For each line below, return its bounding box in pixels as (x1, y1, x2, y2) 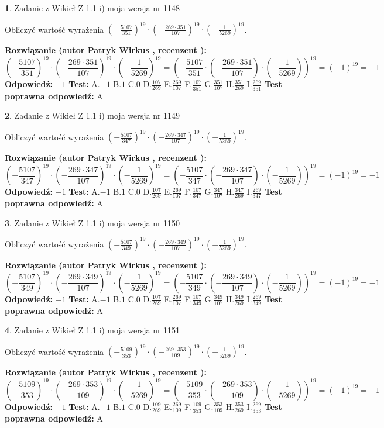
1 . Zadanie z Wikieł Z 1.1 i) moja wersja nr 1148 (5, 2, 180, 13)
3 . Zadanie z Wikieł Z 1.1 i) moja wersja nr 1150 (5, 216, 180, 229)
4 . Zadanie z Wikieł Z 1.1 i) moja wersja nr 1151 (5, 324, 180, 336)
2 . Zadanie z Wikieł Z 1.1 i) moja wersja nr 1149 (5, 109, 180, 122)
